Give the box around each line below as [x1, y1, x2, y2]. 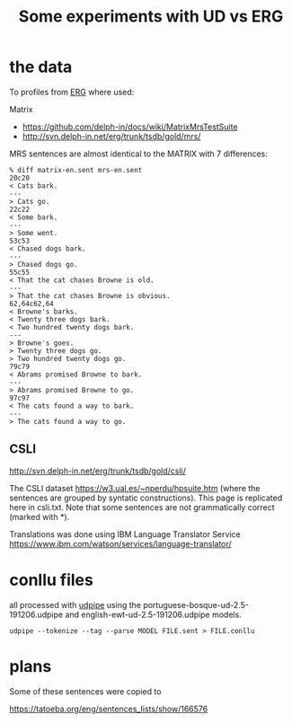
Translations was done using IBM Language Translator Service [9, 528, 241, 540]
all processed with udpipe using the [9, 599, 142, 610]
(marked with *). [9, 511, 70, 522]
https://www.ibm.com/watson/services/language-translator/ [9, 538, 232, 549]
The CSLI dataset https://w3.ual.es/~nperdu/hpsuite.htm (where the [9, 482, 261, 493]
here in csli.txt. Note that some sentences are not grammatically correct [9, 501, 276, 513]
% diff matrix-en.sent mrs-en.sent [9, 165, 143, 174]
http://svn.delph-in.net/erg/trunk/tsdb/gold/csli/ [9, 465, 187, 476]
